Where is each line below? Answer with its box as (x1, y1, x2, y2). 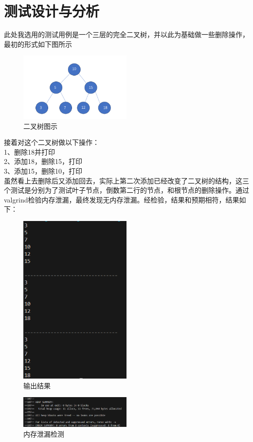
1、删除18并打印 (4, 146, 55, 157)
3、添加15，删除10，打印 (4, 166, 82, 176)
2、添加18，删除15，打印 (4, 156, 82, 166)
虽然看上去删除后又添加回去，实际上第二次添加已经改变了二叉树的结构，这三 (4, 175, 249, 185)
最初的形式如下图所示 (4, 39, 72, 49)
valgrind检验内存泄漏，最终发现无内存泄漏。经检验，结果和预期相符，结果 (4, 194, 239, 204)
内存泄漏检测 (23, 428, 64, 439)
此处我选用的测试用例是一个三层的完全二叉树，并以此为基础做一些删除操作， (4, 29, 249, 40)
